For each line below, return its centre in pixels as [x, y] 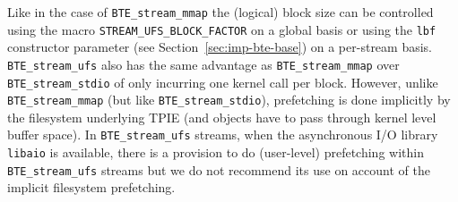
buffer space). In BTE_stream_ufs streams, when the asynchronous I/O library [223, 135]
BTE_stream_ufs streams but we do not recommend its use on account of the [219, 169]
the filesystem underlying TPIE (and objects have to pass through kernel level [222, 117]
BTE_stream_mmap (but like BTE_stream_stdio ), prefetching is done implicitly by [229, 100]
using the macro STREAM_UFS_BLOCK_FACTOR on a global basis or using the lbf [222, 29]
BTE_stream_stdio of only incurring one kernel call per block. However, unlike [223, 82]
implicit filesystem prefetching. [91, 187]
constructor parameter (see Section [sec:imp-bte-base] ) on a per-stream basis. [220, 47]
